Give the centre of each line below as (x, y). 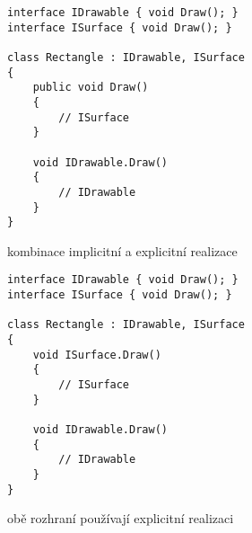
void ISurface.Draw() (97, 355)
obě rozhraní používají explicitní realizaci (121, 518)
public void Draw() (91, 88)
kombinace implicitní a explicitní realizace (122, 250)
